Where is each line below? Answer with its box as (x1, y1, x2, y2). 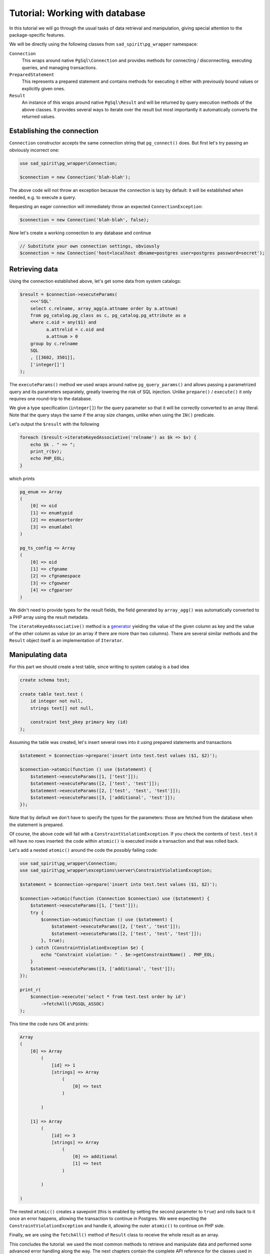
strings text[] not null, (30, 705, 94, 711)
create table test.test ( (19, 691, 83, 697)
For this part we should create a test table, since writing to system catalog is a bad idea (9, 664, 189, 670)
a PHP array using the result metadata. (9, 614, 89, 620)
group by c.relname (30, 341, 78, 346)
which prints (9, 476, 35, 482)
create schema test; (19, 677, 70, 683)
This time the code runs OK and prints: (9, 1021, 89, 1027)
